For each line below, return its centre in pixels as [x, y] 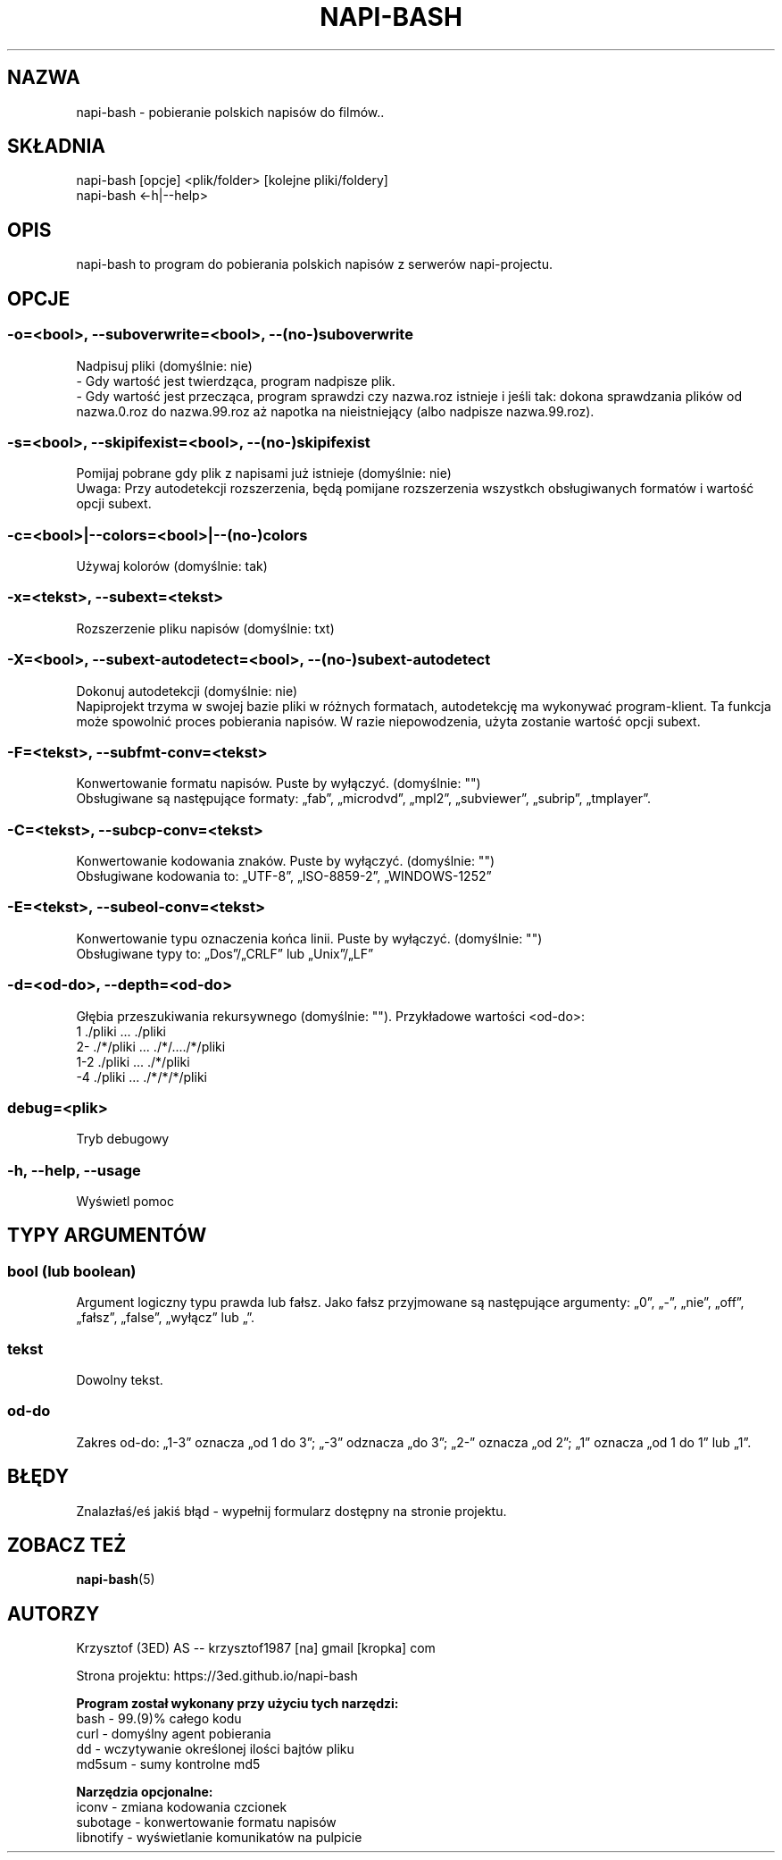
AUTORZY [54, 1613]
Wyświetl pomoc [125, 1201]
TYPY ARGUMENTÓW [107, 1236]
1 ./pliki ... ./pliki [121, 1031]
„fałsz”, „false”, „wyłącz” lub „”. [166, 1318]
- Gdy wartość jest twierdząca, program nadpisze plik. [236, 381]
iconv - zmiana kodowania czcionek [182, 1807]
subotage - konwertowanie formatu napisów [206, 1822]
